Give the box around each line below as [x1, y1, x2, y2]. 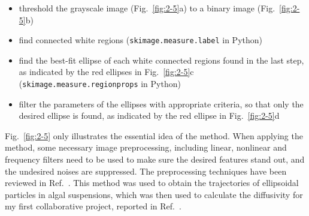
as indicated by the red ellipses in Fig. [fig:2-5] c [19, 65, 194, 78]
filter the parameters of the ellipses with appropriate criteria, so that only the [19, 97, 304, 110]
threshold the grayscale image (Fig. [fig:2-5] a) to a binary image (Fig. [19, 2, 275, 14]
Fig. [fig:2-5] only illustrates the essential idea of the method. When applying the [5, 129, 303, 142]
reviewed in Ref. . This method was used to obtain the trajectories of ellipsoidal [5, 176, 299, 189]
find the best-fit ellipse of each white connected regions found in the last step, [19, 53, 304, 66]
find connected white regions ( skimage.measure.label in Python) [19, 34, 262, 46]
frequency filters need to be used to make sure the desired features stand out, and [5, 153, 305, 166]
